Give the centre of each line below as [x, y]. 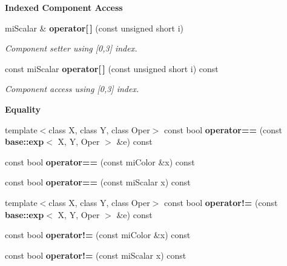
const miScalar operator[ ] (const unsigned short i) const [112, 68]
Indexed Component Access [64, 7]
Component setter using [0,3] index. [71, 48]
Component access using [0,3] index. [72, 89]
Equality [23, 109]
